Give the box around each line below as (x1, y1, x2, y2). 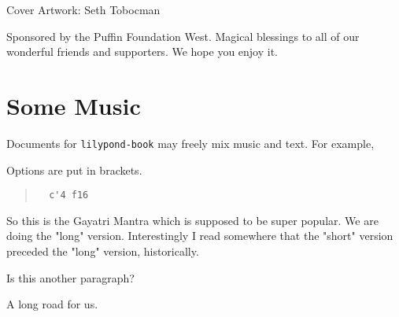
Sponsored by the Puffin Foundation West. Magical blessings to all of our (6, 28, 360, 44)
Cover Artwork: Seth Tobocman (6, 2, 161, 17)
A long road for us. (6, 296, 98, 312)
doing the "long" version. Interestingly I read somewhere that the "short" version (6, 227, 393, 244)
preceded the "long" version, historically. (6, 243, 199, 259)
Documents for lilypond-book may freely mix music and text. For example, (6, 135, 375, 151)
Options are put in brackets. (6, 161, 142, 178)
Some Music (6, 89, 141, 121)
